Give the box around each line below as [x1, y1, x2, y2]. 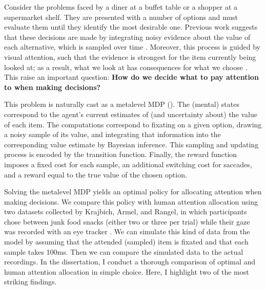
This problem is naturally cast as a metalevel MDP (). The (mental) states [4, 99, 239, 109]
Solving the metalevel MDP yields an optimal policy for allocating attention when [4, 186, 262, 197]
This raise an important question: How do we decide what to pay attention [4, 72, 259, 82]
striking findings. [4, 276, 57, 287]
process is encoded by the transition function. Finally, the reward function [4, 149, 237, 160]
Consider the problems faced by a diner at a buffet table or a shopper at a [4, 2, 238, 12]
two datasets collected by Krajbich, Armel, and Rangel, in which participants [4, 206, 247, 217]
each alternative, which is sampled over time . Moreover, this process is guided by [4, 41, 260, 52]
